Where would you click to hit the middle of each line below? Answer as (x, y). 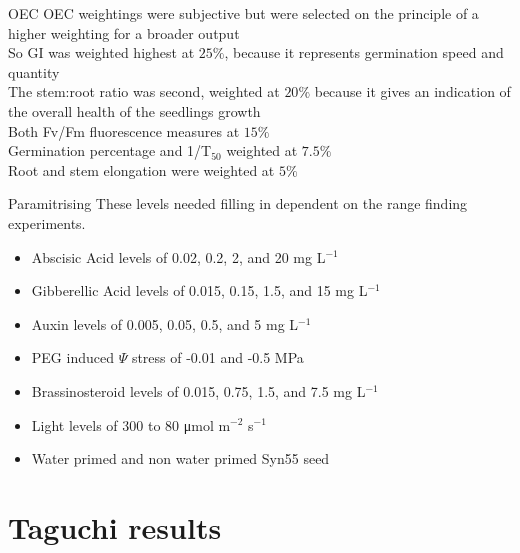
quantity (34, 71)
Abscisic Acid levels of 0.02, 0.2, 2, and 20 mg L (178, 256)
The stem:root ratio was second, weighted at (144, 91)
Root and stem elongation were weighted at (141, 169)
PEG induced (72, 357)
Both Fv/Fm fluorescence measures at (124, 130)
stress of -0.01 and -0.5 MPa (217, 357)
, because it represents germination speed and (364, 52)
